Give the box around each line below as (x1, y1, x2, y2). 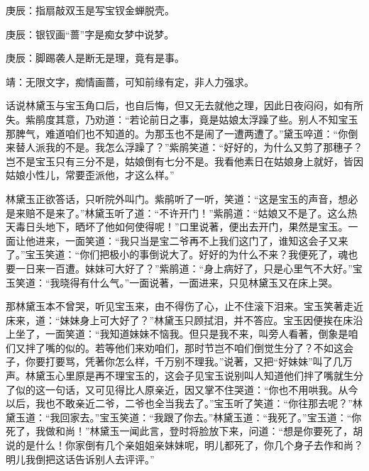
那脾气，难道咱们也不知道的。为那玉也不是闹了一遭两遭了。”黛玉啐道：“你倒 (6, 126, 358, 140)
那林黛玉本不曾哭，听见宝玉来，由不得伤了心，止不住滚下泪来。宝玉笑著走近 (6, 299, 363, 314)
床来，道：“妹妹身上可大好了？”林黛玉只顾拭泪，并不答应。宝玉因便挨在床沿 (6, 312, 363, 327)
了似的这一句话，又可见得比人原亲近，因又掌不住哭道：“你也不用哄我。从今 (6, 382, 358, 397)
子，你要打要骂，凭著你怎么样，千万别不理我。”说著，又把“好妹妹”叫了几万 (6, 354, 353, 369)
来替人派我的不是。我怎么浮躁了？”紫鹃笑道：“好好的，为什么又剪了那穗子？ (6, 140, 363, 155)
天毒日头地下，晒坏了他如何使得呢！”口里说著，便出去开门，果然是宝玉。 (6, 219, 348, 234)
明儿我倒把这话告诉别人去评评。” (6, 451, 155, 466)
